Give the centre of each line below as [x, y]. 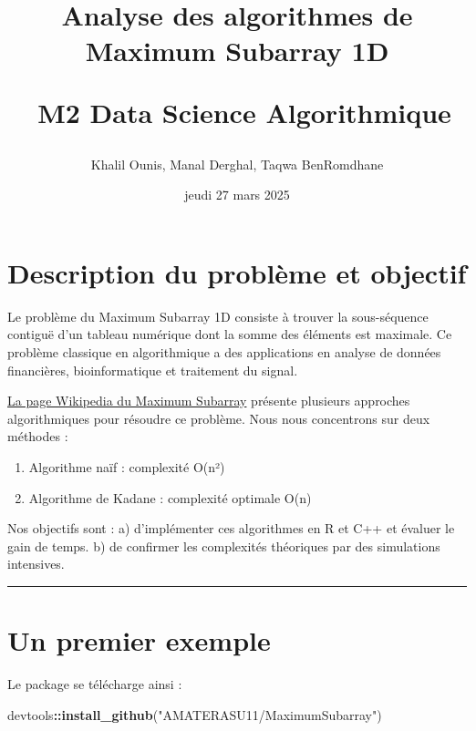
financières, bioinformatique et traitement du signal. [153, 370]
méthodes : [38, 436]
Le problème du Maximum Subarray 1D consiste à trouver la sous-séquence [218, 316]
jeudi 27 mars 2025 [237, 195]
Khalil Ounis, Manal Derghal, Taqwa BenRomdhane [237, 164]
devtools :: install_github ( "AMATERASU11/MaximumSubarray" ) [195, 714]
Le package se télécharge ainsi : [95, 684]
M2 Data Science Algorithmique [244, 112]
